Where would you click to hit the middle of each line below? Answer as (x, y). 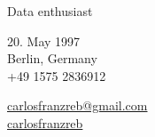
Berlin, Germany (52, 58)
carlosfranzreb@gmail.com (77, 105)
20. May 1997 (44, 40)
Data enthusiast (50, 11)
